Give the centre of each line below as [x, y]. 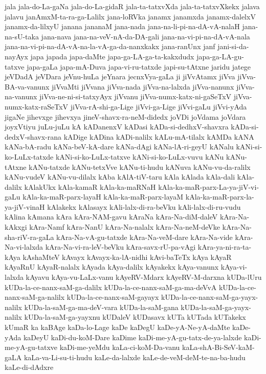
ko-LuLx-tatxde [29, 156]
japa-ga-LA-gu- [220, 56]
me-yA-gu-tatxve [31, 347]
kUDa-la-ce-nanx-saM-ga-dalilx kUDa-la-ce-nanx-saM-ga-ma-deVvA [111, 287]
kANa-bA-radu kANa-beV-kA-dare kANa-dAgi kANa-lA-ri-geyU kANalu [119, 147]
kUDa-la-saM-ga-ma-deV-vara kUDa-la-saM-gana [101, 307]
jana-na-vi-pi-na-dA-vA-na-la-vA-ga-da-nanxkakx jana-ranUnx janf [110, 46]
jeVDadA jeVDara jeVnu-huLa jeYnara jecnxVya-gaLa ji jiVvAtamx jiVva [120, 76]
